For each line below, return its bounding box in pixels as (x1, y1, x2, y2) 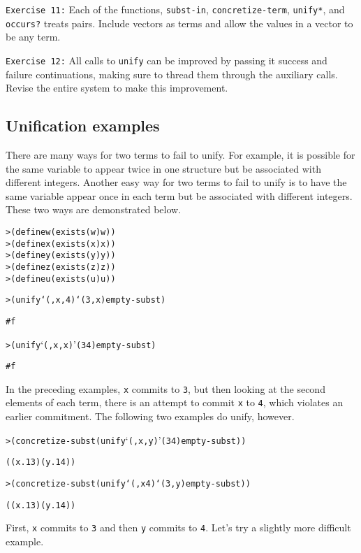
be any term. (6, 29, 61, 44)
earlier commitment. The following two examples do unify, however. (6, 409, 295, 424)
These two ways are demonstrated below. (6, 202, 182, 217)
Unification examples (6, 115, 160, 136)
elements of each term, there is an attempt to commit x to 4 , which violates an (6, 395, 344, 410)
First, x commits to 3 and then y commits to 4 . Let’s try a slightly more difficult (6, 520, 351, 535)
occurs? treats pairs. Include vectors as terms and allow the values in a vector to (6, 15, 353, 30)
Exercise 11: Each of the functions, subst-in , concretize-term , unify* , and (6, 2, 345, 16)
